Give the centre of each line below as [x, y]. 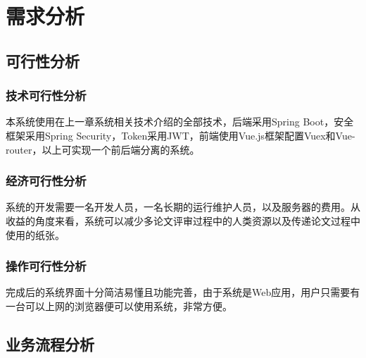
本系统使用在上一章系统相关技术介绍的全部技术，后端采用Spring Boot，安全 [180, 122]
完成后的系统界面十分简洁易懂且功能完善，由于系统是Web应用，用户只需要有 [183, 292]
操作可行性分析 [46, 266]
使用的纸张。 [35, 234]
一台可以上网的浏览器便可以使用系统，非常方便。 [119, 305]
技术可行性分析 [46, 95]
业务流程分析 [50, 344]
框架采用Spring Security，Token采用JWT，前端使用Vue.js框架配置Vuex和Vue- [181, 135]
